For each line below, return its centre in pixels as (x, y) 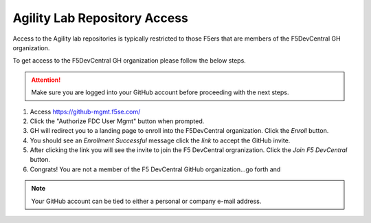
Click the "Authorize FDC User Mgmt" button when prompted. (117, 121)
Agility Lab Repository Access (100, 18)
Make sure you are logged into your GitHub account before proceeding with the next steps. (160, 92)
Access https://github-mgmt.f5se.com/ (85, 111)
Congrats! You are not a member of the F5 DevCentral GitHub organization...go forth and (155, 169)
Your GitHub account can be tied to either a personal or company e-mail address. (146, 201)
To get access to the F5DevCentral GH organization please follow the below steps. (130, 61)
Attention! (46, 80)
